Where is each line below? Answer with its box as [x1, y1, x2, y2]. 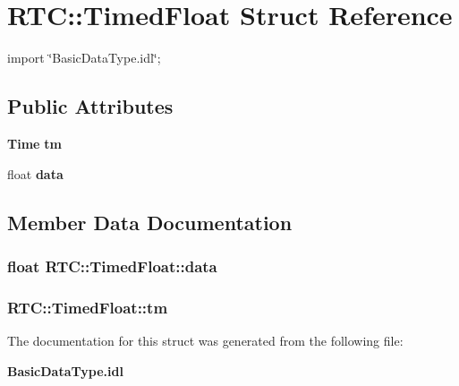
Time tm [7, 133, 62, 152]
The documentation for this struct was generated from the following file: [7, 330, 404, 349]
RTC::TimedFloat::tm [7, 296, 168, 318]
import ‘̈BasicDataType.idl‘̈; [7, 48, 161, 67]
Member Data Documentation [7, 208, 293, 236]
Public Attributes [7, 92, 174, 120]
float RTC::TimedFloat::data [7, 254, 217, 277]
